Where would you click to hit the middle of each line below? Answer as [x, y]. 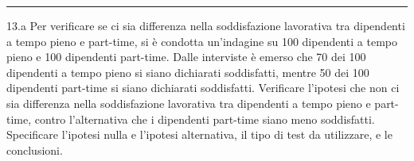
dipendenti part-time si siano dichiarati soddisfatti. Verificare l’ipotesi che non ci [203, 88]
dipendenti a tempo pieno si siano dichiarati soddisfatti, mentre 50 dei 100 [188, 72]
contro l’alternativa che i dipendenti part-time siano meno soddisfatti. [205, 119]
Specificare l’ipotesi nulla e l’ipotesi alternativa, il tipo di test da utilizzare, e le [199, 134]
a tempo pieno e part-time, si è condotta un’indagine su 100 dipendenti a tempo [202, 41]
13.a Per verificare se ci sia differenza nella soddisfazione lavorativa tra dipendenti [206, 25]
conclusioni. [35, 149]
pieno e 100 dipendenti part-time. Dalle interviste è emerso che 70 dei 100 [186, 57]
